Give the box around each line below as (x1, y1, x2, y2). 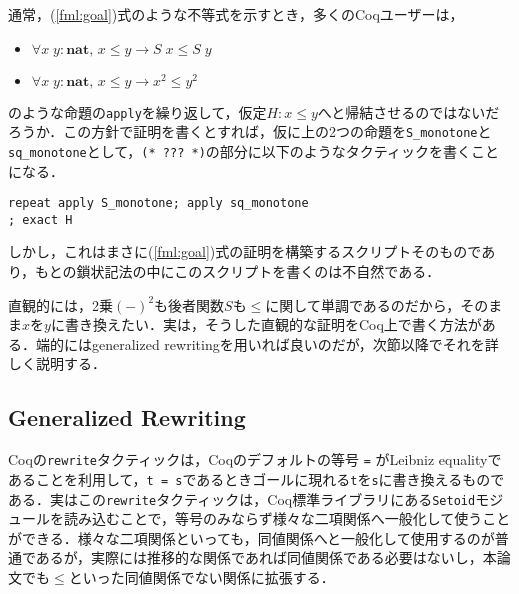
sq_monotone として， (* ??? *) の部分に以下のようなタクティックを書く (8, 140, 471, 161)
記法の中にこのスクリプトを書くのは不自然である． (104, 261, 441, 282)
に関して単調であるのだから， (265, 294, 461, 315)
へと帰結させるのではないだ (317, 101, 500, 122)
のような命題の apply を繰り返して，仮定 (8, 101, 267, 122)
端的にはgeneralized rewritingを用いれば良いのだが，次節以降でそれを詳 (35, 333, 499, 354)
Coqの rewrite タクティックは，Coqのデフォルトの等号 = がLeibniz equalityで (8, 449, 502, 470)
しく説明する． (8, 353, 106, 374)
